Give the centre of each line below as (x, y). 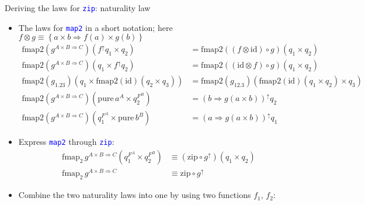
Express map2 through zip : (66, 142)
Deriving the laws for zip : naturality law (78, 8)
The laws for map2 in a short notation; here (95, 27)
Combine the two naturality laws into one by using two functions (135, 195)
